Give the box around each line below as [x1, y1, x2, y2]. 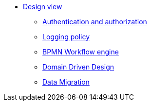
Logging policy [42, 33, 90, 41]
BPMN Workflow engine [42, 48, 119, 56]
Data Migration [42, 78, 90, 86]
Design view [23, 2, 62, 11]
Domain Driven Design [42, 63, 114, 71]
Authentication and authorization [42, 17, 147, 26]
